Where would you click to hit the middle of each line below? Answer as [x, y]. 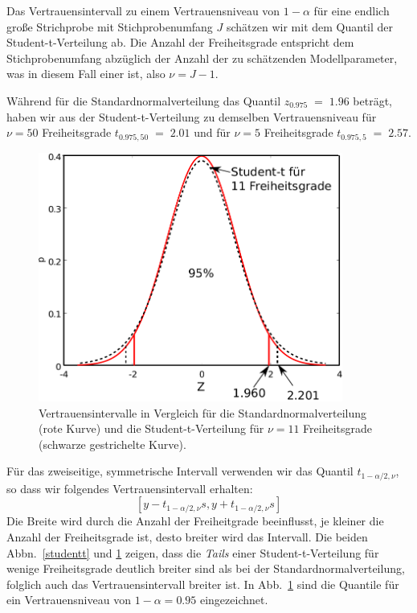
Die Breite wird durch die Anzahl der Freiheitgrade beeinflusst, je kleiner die [195, 521]
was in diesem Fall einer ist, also [86, 74]
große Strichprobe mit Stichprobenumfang [110, 26]
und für [212, 132]
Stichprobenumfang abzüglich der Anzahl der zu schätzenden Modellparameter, [202, 58]
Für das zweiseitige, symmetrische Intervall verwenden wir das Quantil [180, 471]
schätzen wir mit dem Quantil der [310, 26]
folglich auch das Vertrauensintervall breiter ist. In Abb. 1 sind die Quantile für [203, 584]
